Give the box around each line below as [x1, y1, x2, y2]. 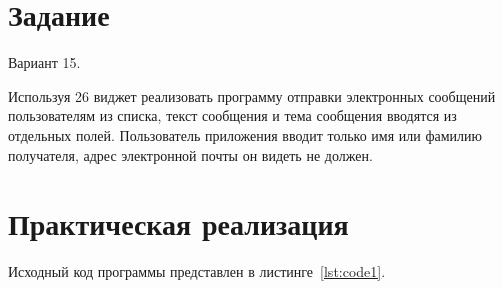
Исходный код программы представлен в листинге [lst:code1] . [8, 261, 386, 282]
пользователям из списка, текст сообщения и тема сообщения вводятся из [8, 105, 457, 126]
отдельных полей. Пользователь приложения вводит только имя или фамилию [8, 124, 483, 145]
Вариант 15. [8, 52, 81, 73]
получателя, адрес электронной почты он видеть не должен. [8, 144, 373, 165]
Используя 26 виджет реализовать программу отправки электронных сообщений [8, 85, 496, 106]
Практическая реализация [8, 203, 349, 244]
